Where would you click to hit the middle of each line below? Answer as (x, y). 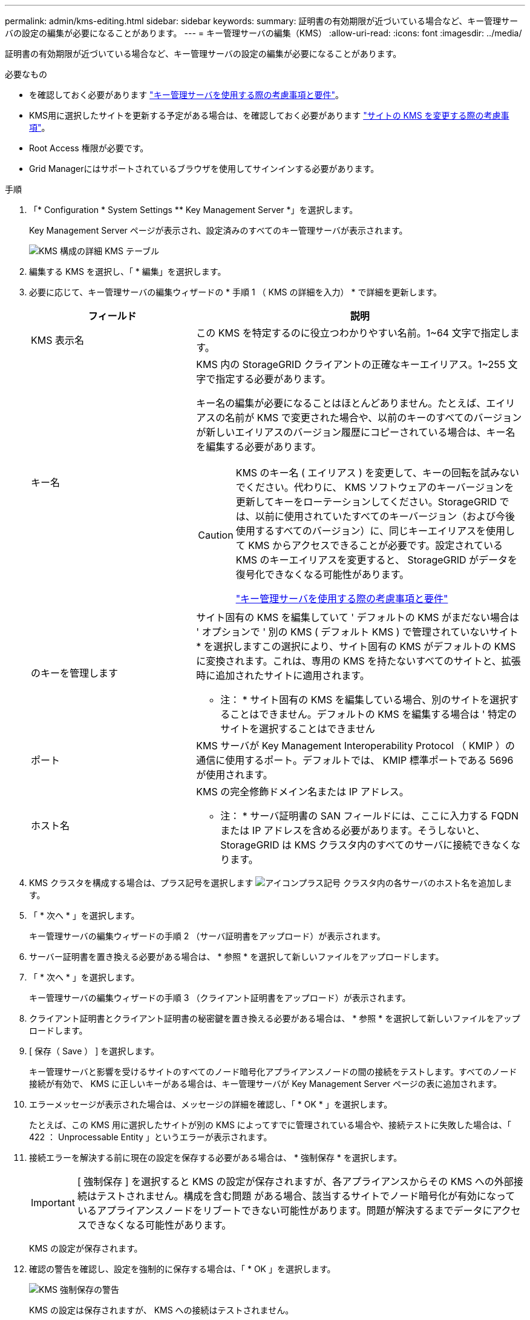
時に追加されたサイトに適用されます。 (283, 675)
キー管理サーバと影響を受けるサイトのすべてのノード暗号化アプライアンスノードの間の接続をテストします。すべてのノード (273, 1072)
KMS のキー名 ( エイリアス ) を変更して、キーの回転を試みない (377, 473)
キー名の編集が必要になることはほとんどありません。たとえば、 (341, 403)
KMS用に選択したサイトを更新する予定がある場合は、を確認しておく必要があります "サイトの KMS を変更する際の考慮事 (269, 115)
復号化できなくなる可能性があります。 (322, 574)
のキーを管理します (75, 673)
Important (53, 1203)
